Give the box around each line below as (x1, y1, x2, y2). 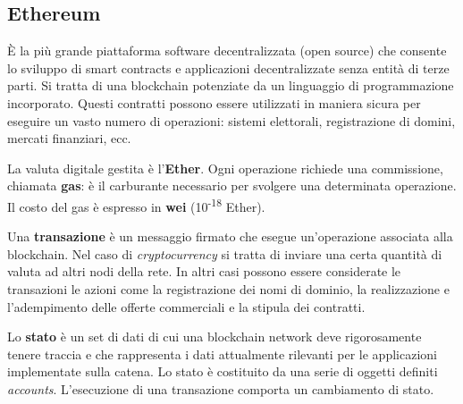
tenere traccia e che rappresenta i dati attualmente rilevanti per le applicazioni (7, 344, 437, 363)
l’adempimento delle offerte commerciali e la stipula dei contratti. (7, 297, 366, 316)
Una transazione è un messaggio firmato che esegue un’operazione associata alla (7, 227, 453, 246)
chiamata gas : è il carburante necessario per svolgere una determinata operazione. (7, 176, 457, 195)
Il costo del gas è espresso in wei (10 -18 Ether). (7, 194, 265, 215)
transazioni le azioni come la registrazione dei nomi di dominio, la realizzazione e (7, 279, 450, 298)
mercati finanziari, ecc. (7, 129, 131, 147)
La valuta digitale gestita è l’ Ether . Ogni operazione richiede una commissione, (7, 158, 443, 177)
